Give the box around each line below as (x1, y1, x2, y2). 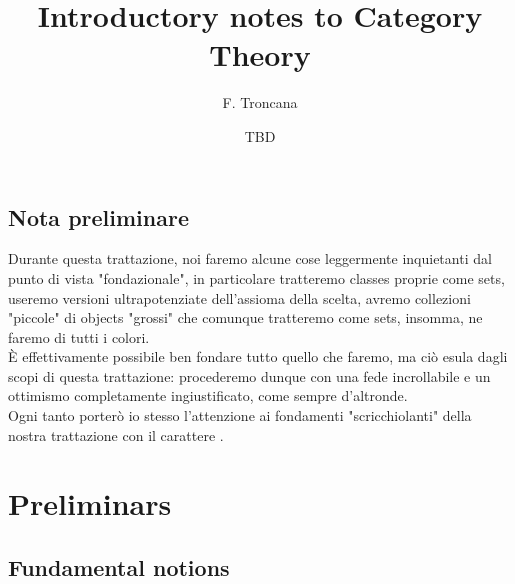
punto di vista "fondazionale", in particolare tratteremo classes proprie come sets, (8, 267, 505, 288)
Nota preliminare (8, 201, 189, 232)
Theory (209, 34, 311, 75)
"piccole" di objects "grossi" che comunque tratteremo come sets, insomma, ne (8, 307, 483, 328)
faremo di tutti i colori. (8, 326, 150, 347)
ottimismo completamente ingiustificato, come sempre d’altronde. (8, 385, 408, 406)
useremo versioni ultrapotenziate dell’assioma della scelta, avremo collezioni (8, 287, 471, 308)
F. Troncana (222, 92, 298, 113)
